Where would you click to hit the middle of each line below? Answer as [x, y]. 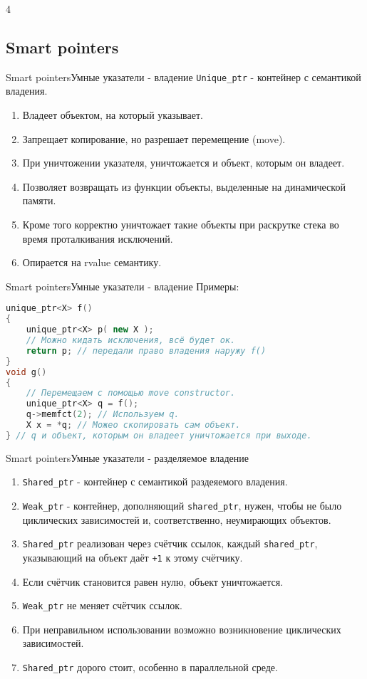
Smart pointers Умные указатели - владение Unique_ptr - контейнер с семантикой [183, 77]
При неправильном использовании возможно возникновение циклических [182, 629]
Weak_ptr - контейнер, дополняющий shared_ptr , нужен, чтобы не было [182, 506]
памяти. [39, 200]
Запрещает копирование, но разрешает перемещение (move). [154, 138]
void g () [26, 372]
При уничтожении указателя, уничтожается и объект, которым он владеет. [183, 163]
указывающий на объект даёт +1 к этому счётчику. [133, 557]
